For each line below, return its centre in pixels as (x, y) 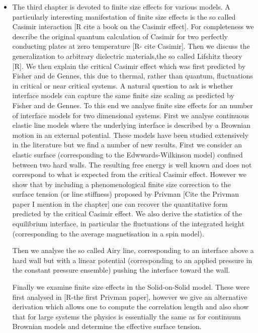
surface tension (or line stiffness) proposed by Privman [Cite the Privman (126, 194)
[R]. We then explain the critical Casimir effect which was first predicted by (129, 66)
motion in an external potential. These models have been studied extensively (131, 135)
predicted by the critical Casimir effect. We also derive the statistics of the (127, 214)
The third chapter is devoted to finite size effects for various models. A (121, 7)
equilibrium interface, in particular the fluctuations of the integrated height (128, 224)
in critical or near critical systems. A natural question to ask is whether (123, 85)
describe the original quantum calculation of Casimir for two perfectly (120, 36)
